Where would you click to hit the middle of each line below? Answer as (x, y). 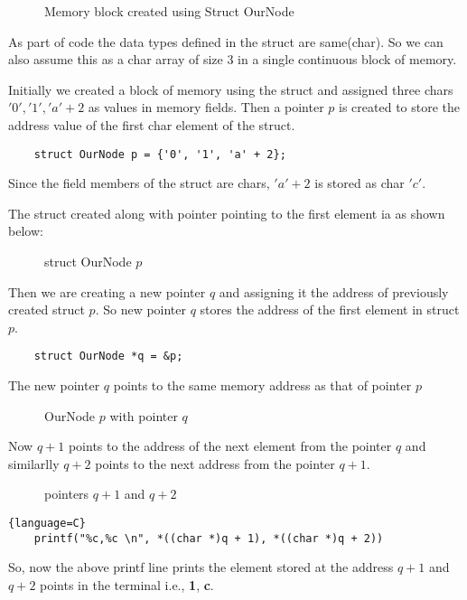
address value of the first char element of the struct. (152, 124)
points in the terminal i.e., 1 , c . (127, 584)
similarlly (34, 463)
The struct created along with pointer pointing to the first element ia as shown (227, 213)
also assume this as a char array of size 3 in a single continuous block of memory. (233, 59)
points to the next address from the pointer (215, 463)
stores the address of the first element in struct (330, 309)
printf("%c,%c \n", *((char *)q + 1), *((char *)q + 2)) (209, 538)
